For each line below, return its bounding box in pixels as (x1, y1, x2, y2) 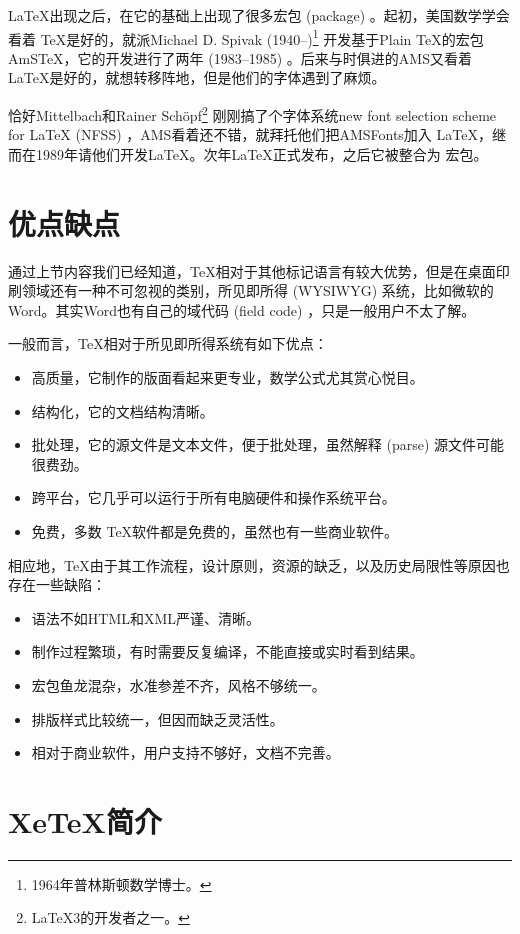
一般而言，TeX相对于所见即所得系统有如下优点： (8, 333, 328, 354)
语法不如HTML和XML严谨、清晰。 (31, 607, 261, 628)
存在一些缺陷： (8, 574, 106, 595)
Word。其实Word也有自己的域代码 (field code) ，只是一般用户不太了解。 (8, 299, 476, 320)
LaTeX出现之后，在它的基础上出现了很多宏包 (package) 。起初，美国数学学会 (8, 5, 510, 25)
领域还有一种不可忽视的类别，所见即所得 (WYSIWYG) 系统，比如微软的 (21, 280, 494, 301)
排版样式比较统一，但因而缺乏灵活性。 (31, 708, 284, 729)
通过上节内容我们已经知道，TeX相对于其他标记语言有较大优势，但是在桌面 (8, 260, 496, 281)
